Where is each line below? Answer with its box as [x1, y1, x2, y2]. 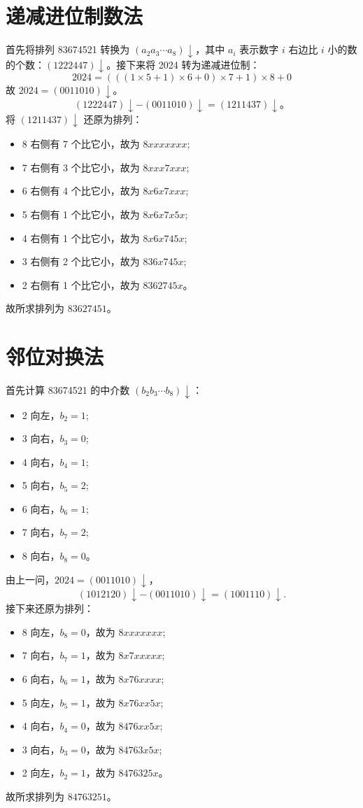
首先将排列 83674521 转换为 [6, 42, 130, 57]
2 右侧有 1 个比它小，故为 [22, 277, 140, 292]
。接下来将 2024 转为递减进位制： [106, 57, 260, 71]
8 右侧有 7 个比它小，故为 [22, 136, 140, 151]
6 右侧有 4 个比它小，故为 [22, 183, 140, 198]
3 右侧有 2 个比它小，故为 [22, 254, 140, 269]
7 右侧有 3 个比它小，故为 [22, 160, 140, 174]
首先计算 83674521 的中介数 [6, 383, 130, 397]
